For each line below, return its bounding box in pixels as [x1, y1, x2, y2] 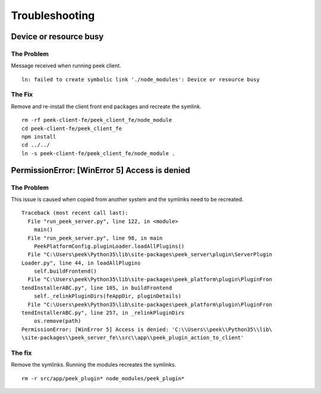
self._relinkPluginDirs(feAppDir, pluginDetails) [33, 293, 181, 300]
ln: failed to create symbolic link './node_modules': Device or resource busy [21, 76, 260, 83]
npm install [21, 134, 56, 140]
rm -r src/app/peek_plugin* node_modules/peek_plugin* [21, 375, 185, 382]
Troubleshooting [11, 9, 95, 22]
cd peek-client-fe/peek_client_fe [21, 125, 122, 132]
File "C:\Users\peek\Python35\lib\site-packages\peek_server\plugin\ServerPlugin [27, 251, 273, 258]
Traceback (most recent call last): [21, 210, 128, 216]
